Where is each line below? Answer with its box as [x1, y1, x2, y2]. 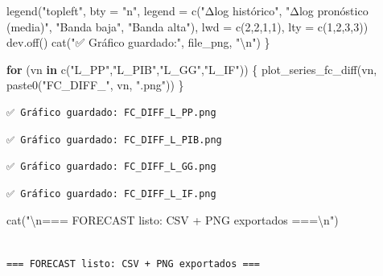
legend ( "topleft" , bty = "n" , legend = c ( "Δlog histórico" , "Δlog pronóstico [6, 2, 369, 19]
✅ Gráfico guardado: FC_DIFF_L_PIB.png [6, 134, 222, 146]
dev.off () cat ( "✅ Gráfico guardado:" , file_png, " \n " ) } [6, 34, 270, 51]
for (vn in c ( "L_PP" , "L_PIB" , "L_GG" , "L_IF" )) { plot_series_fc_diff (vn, [6, 60, 377, 77]
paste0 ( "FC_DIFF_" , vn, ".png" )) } [6, 76, 184, 93]
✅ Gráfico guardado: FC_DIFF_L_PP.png [6, 106, 216, 118]
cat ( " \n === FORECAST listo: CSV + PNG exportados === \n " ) [6, 212, 339, 229]
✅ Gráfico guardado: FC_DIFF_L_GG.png [6, 161, 216, 173]
